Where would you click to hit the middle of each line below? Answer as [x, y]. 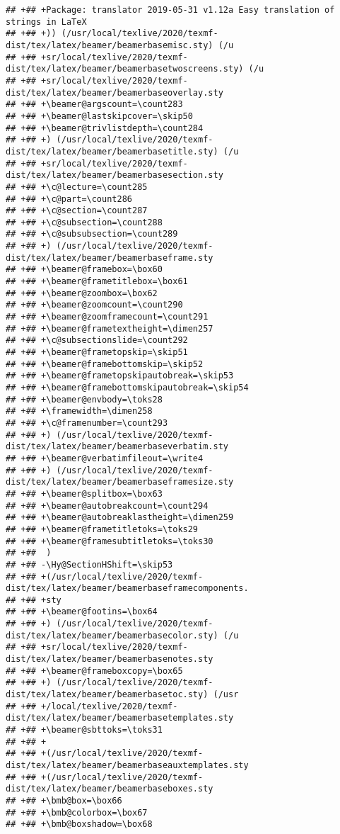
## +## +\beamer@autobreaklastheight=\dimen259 [120, 518]
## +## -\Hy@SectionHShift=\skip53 [89, 564]
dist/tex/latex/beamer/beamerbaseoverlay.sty [115, 92]
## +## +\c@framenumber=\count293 [87, 423]
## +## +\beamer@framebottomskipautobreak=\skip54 [127, 388]
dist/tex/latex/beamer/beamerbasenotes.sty [110, 659]
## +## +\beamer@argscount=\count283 [94, 105]
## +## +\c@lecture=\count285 [77, 187]
